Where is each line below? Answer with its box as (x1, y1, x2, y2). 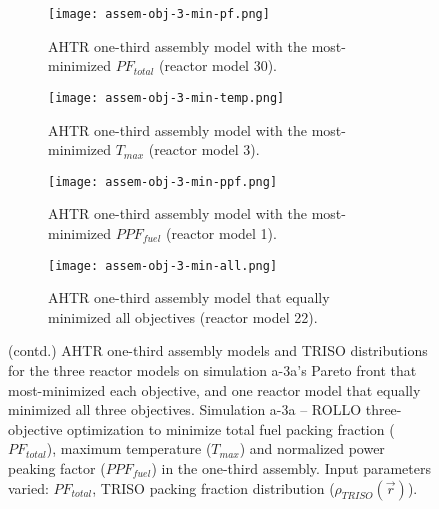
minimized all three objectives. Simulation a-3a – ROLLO (8, 399, 362, 420)
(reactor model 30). (159, 55, 278, 76)
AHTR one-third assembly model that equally (48, 287, 330, 308)
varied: (8, 477, 49, 498)
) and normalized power (239, 438, 385, 459)
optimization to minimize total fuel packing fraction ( (67, 418, 395, 439)
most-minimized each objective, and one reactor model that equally (8, 379, 421, 400)
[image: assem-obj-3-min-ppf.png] (48, 174, 278, 189)
